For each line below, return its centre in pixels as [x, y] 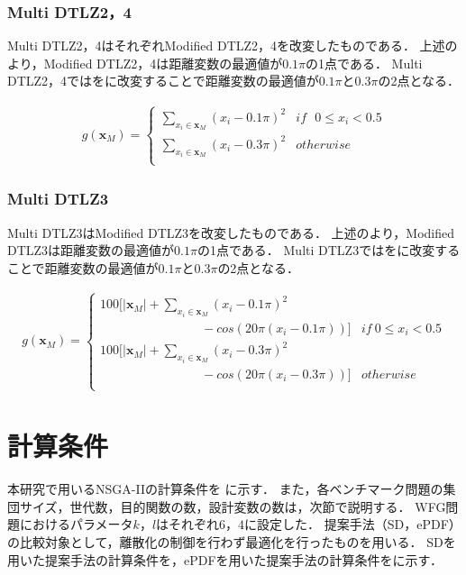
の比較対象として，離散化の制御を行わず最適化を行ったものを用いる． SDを [232, 541]
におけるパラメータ [76, 524]
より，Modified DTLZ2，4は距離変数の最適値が [145, 63]
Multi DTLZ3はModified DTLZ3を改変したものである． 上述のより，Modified [231, 232]
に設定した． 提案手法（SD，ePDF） [353, 524]
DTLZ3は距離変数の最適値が [91, 250]
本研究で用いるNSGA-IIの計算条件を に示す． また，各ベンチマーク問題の [225, 489]
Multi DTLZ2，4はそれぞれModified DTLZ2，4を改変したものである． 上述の [233, 46]
